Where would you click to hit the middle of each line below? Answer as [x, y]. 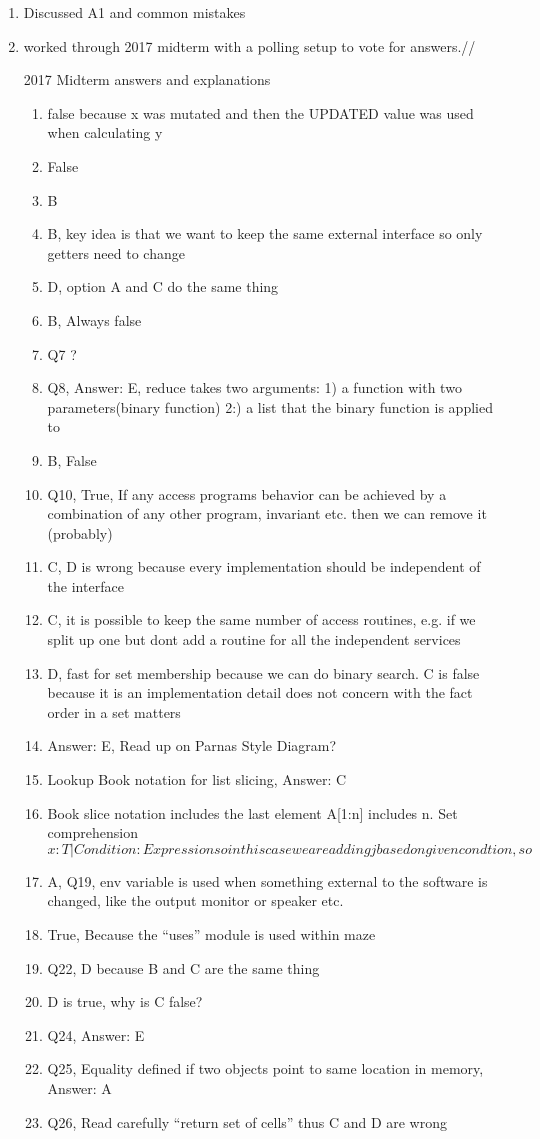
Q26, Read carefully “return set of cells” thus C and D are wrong [247, 1121]
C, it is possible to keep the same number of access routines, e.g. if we [261, 619]
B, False [72, 459]
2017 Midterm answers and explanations [147, 79]
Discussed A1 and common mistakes [134, 12]
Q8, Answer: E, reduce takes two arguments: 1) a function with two [254, 387]
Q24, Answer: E [96, 1034]
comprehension [92, 832]
